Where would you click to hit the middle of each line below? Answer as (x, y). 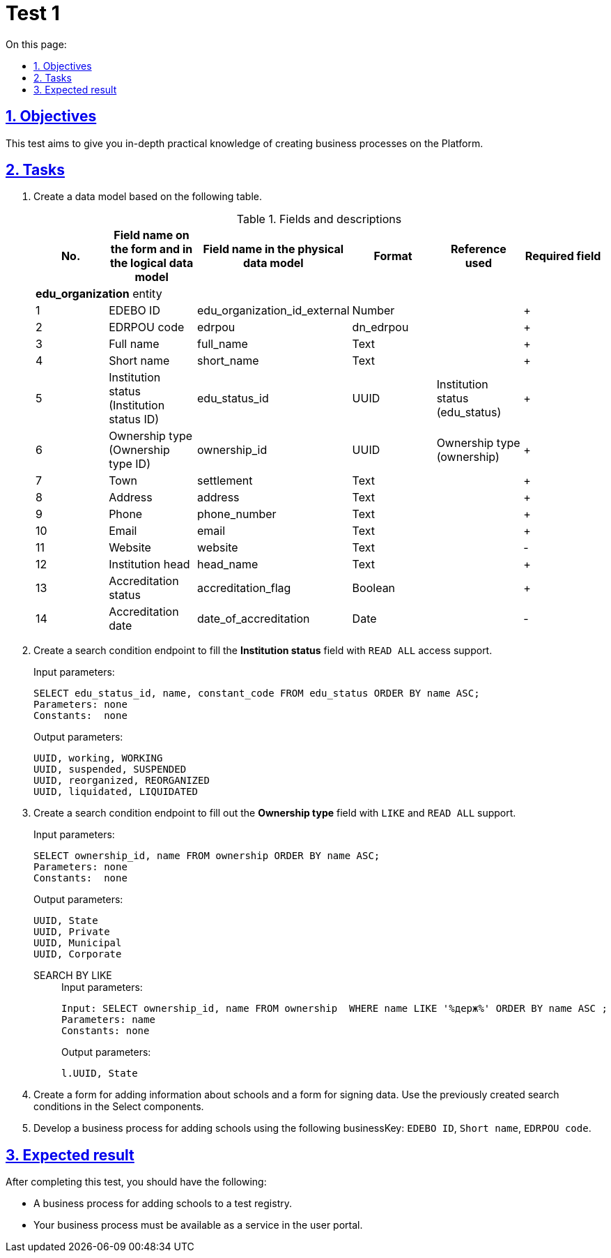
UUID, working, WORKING (98, 758)
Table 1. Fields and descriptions (319, 219)
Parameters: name (108, 1020)
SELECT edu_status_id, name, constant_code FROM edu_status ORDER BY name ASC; (257, 694)
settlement (225, 481)
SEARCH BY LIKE (73, 976)
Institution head (149, 564)
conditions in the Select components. (119, 1107)
